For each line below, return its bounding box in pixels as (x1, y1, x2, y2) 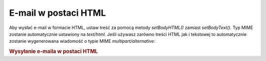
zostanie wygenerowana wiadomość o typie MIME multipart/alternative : (9, 38, 155, 44)
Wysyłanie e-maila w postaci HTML (9, 48, 98, 55)
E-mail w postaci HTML (9, 7, 106, 18)
